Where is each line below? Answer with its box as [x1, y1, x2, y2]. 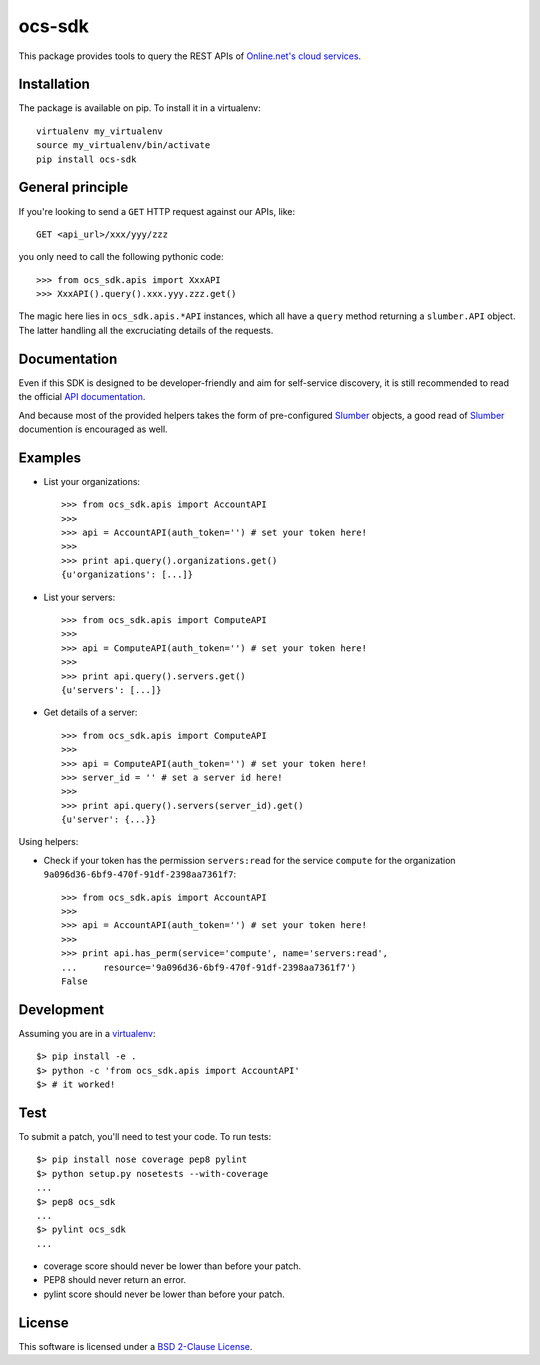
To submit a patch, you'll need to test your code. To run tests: [18, 1130, 272, 1142]
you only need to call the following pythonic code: [18, 251, 224, 263]
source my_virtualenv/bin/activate [36, 140, 211, 151]
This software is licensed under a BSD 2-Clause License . [18, 1340, 253, 1352]
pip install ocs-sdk [36, 153, 137, 165]
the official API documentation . [18, 391, 146, 403]
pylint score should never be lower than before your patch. [43, 1288, 285, 1300]
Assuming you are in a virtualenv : [18, 1027, 156, 1039]
